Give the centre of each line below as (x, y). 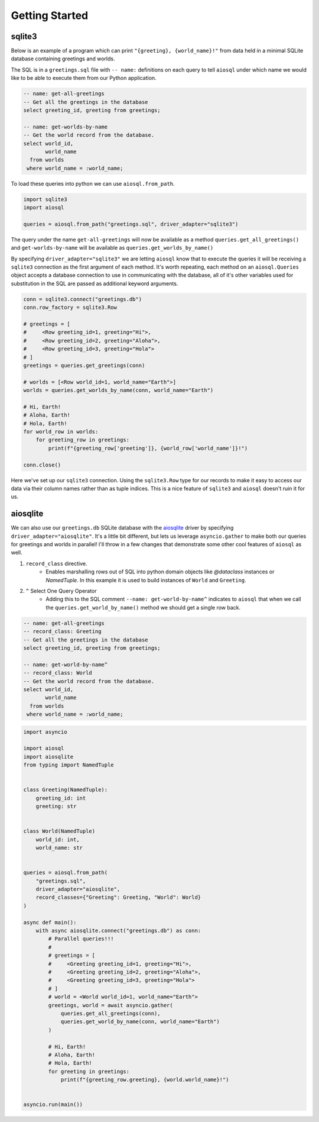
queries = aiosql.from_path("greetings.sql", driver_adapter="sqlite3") (131, 224)
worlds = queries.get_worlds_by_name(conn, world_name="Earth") (118, 390)
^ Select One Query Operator (61, 591)
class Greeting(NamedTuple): (66, 790)
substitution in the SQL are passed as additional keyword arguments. (95, 283)
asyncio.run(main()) (53, 1105)
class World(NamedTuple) (59, 831)
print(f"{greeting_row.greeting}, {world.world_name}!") (145, 1080)
